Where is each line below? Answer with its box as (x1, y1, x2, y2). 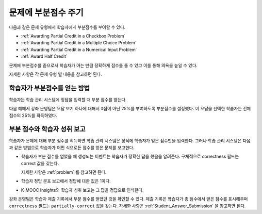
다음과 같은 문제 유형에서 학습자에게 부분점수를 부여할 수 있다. (9, 24, 126, 30)
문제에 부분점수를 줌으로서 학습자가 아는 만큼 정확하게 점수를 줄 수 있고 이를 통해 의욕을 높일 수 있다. (9, 62, 197, 68)
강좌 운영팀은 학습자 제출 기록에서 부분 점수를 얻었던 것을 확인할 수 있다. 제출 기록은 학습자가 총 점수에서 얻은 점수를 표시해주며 (9, 196, 248, 202)
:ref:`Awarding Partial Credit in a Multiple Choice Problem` (21, 40, 137, 46)
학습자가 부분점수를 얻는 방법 (9, 84, 90, 92)
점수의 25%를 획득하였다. (9, 112, 58, 118)
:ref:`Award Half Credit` (21, 53, 67, 59)
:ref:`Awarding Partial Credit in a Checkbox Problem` (21, 33, 126, 39)
